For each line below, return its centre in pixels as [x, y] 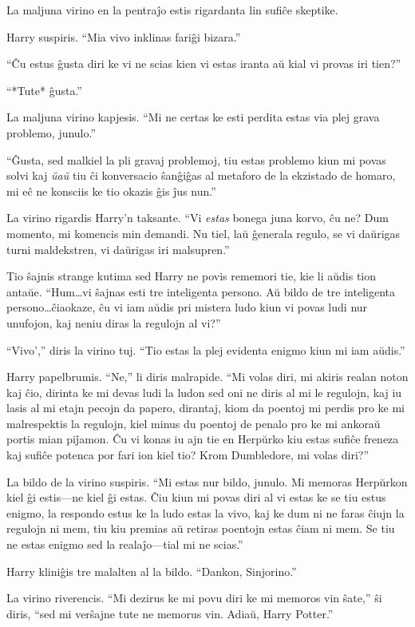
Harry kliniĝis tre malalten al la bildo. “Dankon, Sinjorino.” [152, 571]
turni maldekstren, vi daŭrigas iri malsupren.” [118, 249]
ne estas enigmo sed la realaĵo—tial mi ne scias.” [125, 544]
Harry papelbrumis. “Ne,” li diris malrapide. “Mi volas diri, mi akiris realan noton [207, 377]
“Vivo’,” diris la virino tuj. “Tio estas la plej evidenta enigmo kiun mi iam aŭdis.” [206, 349]
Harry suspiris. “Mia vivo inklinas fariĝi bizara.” [124, 36]
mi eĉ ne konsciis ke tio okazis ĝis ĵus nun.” [111, 190]
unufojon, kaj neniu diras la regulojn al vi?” [114, 322]
